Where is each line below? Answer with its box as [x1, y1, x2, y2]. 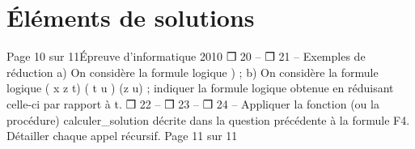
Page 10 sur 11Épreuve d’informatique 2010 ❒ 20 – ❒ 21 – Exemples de [6, 48, 366, 65]
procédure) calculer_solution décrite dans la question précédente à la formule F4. [6, 111, 410, 128]
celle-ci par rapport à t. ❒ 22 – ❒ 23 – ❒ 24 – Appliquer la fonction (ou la [6, 95, 379, 112]
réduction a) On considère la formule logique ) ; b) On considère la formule [6, 63, 379, 80]
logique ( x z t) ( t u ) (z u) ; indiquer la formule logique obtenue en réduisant [6, 79, 394, 96]
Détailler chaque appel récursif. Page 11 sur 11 [6, 127, 238, 144]
